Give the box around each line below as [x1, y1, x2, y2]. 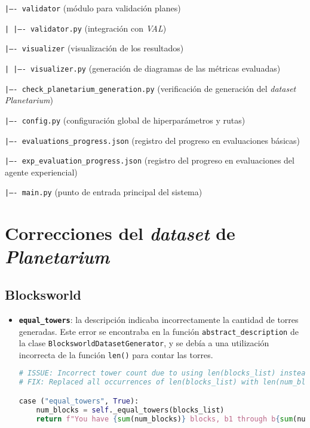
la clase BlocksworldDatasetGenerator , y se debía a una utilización [19, 337, 269, 349]
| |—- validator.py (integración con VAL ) [5, 21, 167, 34]
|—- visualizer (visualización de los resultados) [5, 42, 184, 54]
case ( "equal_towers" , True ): [19, 396, 139, 405]
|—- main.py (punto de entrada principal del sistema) [5, 186, 202, 198]
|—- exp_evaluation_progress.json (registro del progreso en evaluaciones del [5, 154, 294, 167]
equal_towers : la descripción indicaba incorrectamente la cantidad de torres [19, 313, 299, 325]
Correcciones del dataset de [5, 221, 235, 246]
